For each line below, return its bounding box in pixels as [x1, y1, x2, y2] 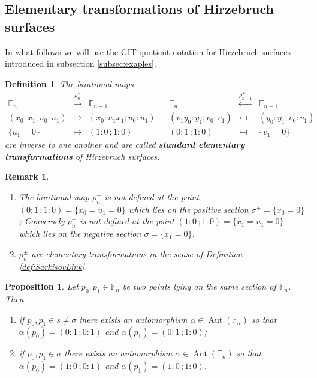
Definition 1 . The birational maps [5, 77, 134, 90]
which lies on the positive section [128, 203, 249, 215]
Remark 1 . [5, 170, 49, 183]
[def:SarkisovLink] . [19, 260, 87, 272]
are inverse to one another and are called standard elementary [5, 138, 245, 151]
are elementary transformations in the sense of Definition [31, 247, 243, 260]
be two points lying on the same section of [122, 280, 276, 293]
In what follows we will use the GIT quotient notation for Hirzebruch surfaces [5, 45, 291, 58]
